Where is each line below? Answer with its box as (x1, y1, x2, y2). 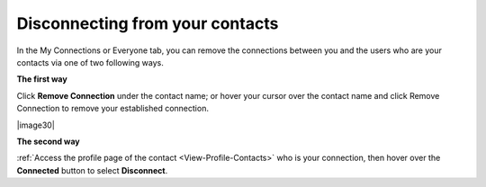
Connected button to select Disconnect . (16, 165, 168, 175)
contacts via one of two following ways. (16, 57, 164, 67)
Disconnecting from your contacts (16, 13, 279, 33)
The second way (16, 136, 80, 147)
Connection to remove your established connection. (16, 103, 209, 114)
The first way (16, 74, 67, 85)
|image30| (16, 120, 56, 130)
